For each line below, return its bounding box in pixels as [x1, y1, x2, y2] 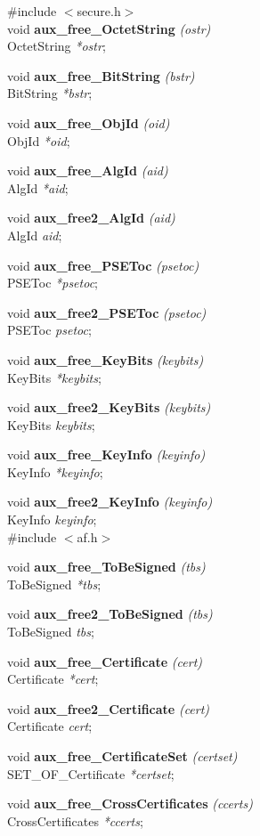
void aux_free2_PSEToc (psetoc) [7, 303, 207, 321]
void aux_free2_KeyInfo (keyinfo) [7, 492, 213, 511]
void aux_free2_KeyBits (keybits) [7, 398, 211, 417]
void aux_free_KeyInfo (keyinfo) [7, 445, 206, 464]
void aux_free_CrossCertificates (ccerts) [7, 794, 253, 813]
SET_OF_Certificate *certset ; [7, 764, 175, 783]
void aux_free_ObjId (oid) [7, 113, 170, 132]
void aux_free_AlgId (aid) [7, 161, 168, 180]
